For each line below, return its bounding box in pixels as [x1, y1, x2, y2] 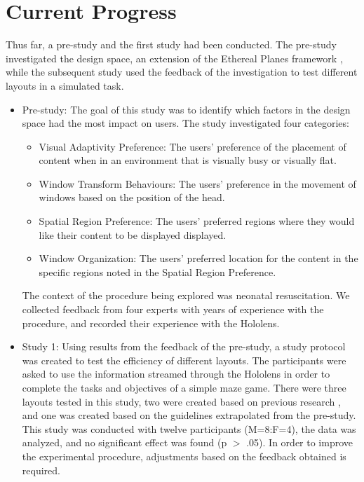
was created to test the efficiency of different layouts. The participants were [22, 352, 346, 367]
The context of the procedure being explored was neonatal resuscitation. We [22, 288, 350, 303]
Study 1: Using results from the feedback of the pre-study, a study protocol [22, 339, 346, 354]
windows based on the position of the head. [39, 190, 225, 205]
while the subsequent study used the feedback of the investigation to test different [6, 64, 358, 79]
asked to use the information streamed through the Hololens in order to [22, 366, 330, 381]
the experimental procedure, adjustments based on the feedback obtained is [22, 448, 346, 463]
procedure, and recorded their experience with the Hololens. [22, 315, 280, 330]
